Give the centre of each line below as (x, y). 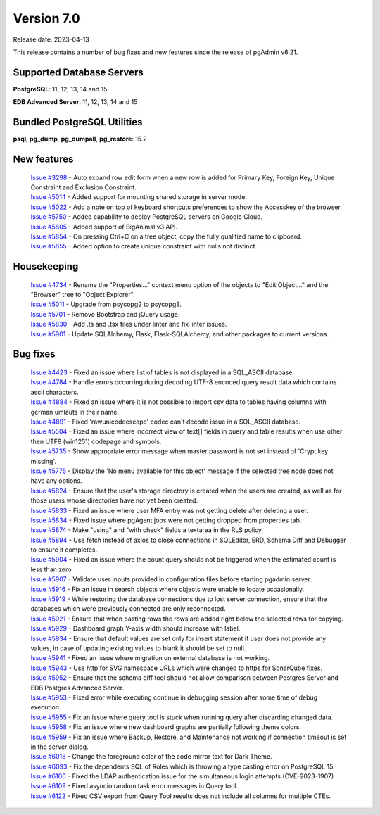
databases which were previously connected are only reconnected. (128, 609)
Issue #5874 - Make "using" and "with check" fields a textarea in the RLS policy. (147, 530)
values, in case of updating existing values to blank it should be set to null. (138, 648)
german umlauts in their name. (75, 412)
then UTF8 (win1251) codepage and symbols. (96, 441)
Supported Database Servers (78, 72)
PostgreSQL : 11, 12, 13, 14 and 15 (60, 89)
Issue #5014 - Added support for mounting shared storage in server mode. (139, 197)
